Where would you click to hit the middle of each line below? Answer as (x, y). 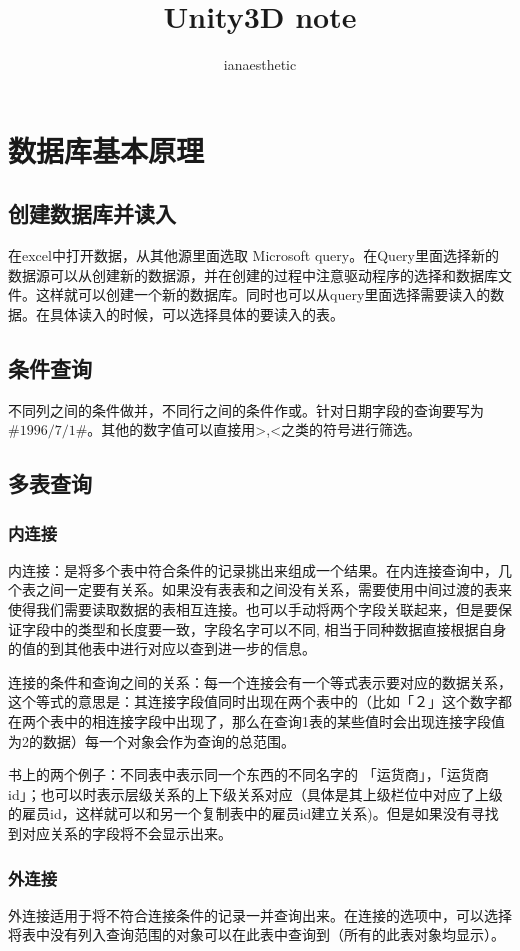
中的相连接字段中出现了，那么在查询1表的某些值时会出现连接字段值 (284, 721)
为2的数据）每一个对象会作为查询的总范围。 (151, 740)
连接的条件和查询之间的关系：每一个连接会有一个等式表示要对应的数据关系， (260, 681)
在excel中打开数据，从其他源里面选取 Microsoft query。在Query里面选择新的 (253, 255)
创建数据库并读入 (92, 213)
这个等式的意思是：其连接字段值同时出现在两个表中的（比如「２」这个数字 (253, 701)
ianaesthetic (260, 64)
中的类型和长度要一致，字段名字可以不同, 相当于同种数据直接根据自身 (278, 628)
